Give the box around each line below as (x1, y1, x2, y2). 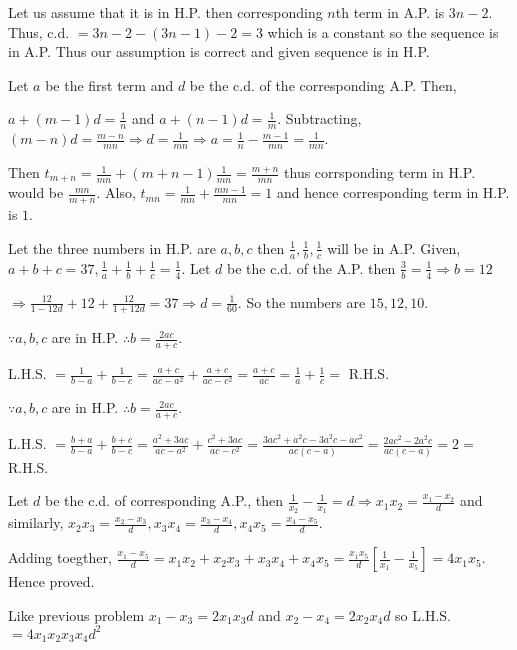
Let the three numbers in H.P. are (8, 237, 216, 258)
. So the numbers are (237, 291, 366, 312)
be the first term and (45, 74, 174, 95)
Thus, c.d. (8, 21, 70, 42)
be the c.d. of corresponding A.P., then (45, 490, 284, 511)
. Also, (96, 182, 136, 203)
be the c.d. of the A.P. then (227, 257, 396, 278)
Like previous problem (8, 604, 145, 625)
